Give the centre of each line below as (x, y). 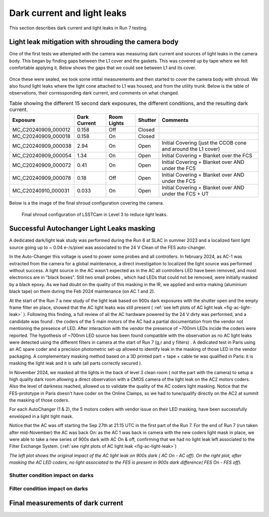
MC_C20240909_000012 (41, 130)
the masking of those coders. (39, 400)
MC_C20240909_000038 (42, 146)
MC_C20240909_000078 (42, 178)
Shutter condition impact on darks (52, 475)
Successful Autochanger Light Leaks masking (82, 229)
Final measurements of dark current (66, 503)
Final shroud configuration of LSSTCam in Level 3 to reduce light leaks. (95, 214)
